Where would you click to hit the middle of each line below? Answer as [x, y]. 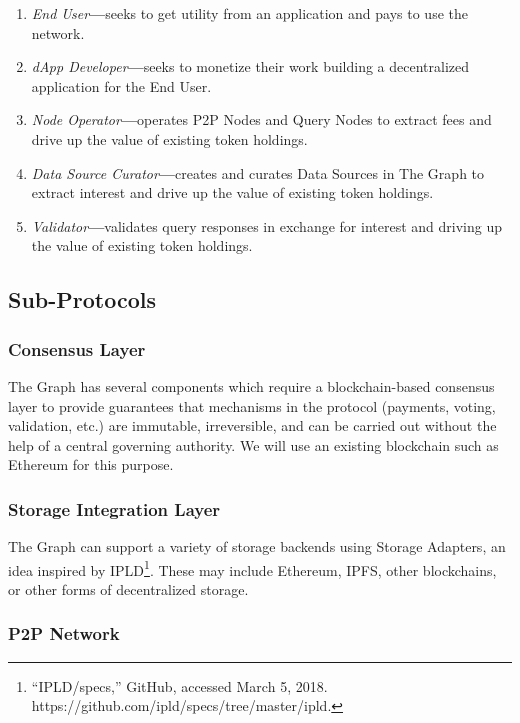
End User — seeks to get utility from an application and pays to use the [249, 13]
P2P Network [64, 633]
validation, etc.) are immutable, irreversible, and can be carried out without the [252, 425]
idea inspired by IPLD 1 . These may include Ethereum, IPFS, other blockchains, [252, 568]
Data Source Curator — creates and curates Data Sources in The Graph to [258, 172]
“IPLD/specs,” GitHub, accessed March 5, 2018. [179, 685]
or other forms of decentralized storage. [128, 588]
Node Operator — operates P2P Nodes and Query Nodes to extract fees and [261, 119]
